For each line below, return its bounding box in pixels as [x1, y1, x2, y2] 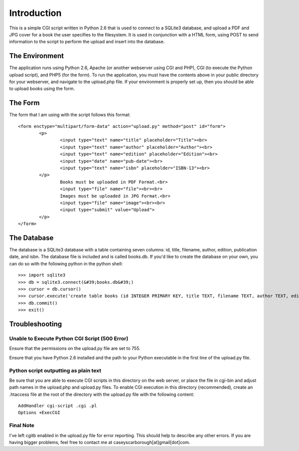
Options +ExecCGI [18, 410, 60, 416]
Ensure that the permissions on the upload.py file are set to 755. [9, 345, 141, 351]
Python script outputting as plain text [9, 367, 102, 374]
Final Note [9, 422, 35, 429]
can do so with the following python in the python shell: [9, 260, 123, 266]
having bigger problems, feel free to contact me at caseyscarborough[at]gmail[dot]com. [9, 439, 190, 445]
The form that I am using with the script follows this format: [9, 112, 131, 118]
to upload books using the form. [9, 86, 75, 92]
